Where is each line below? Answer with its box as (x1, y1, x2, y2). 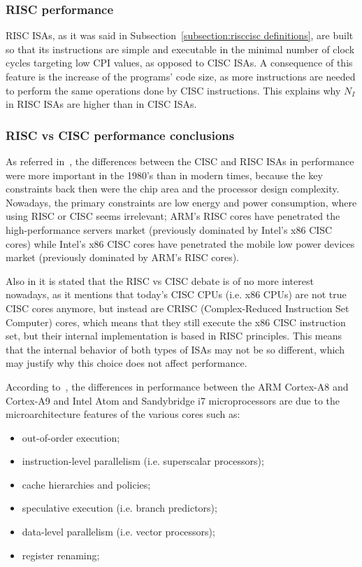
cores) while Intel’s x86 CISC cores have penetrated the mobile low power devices (6, 236, 355, 251)
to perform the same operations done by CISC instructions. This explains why (6, 83, 341, 97)
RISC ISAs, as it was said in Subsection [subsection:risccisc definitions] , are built (6, 28, 354, 43)
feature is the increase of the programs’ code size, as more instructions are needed (6, 69, 356, 83)
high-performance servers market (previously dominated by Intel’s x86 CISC (6, 222, 333, 237)
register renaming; (22, 547, 100, 562)
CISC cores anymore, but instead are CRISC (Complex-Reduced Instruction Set (6, 300, 349, 315)
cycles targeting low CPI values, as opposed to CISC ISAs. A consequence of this (6, 55, 353, 70)
